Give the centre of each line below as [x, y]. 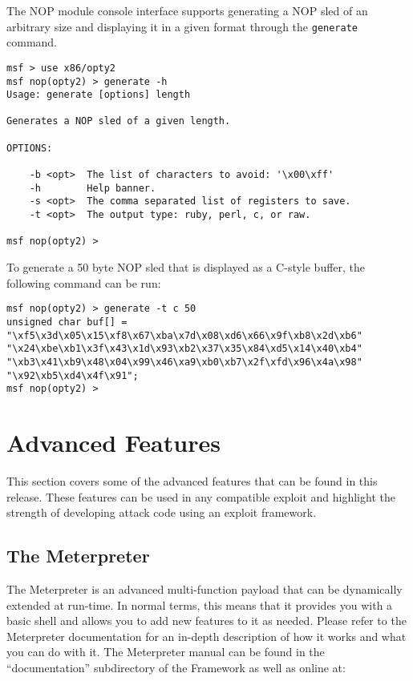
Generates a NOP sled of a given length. [119, 121]
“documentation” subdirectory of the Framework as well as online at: [176, 667]
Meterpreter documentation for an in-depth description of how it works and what [206, 636]
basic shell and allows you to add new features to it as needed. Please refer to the [206, 621]
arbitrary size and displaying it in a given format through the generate [182, 26]
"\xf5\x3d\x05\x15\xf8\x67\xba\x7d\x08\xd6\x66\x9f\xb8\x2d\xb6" [184, 335]
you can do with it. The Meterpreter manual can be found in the [166, 652]
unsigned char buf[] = [67, 322]
